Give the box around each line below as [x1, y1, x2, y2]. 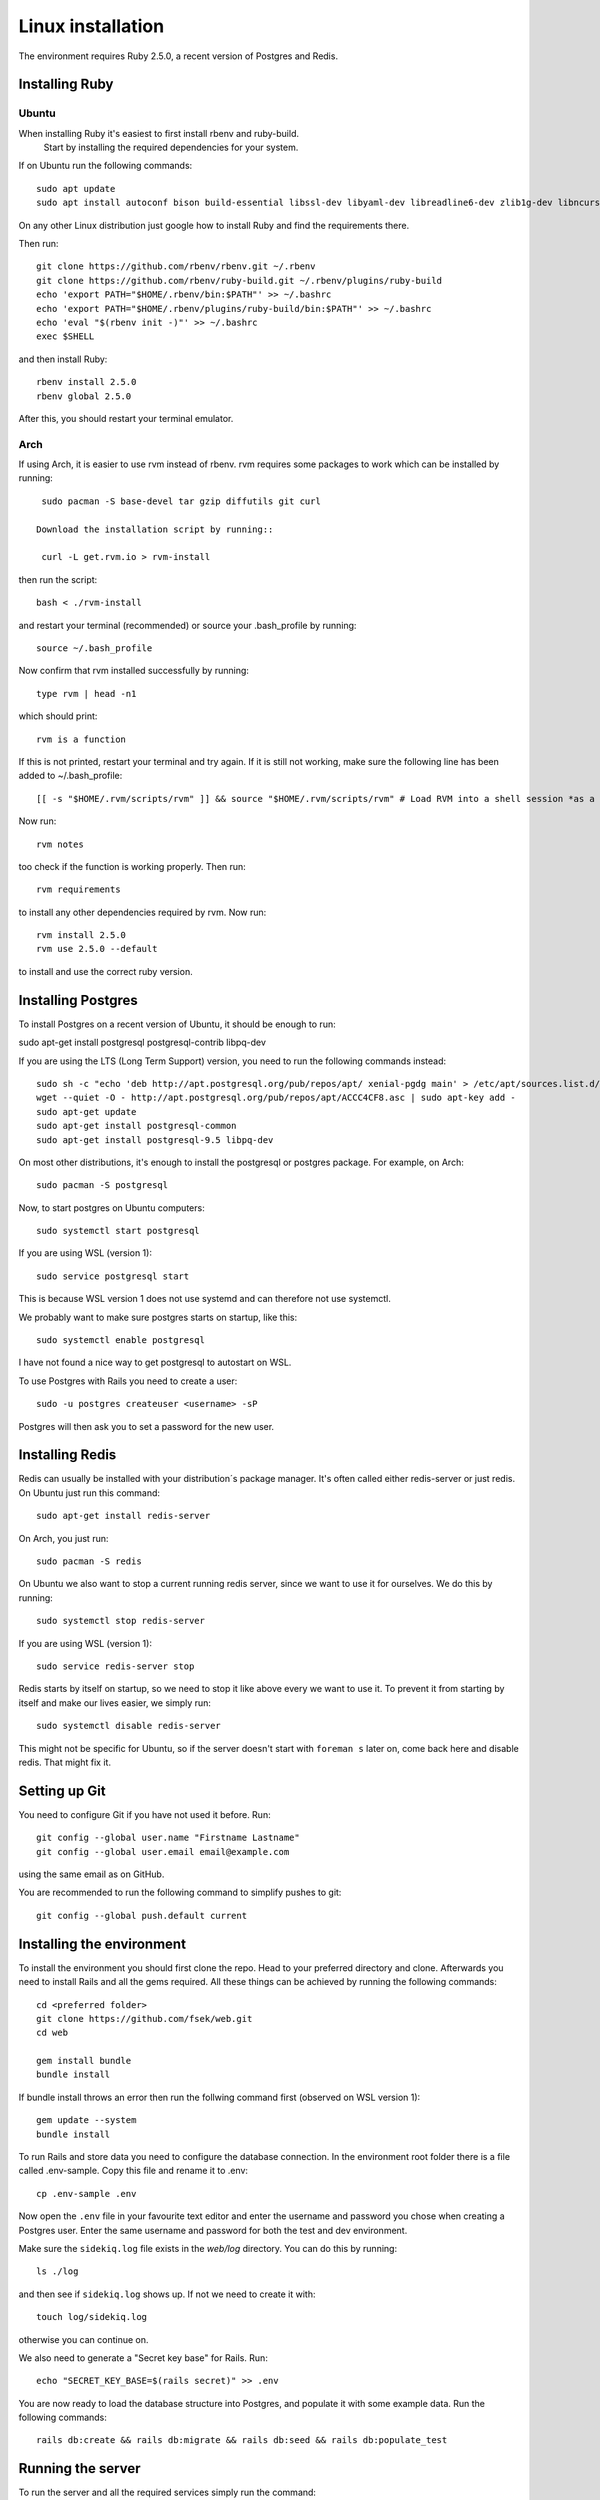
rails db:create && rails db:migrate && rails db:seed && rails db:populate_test [36, 2435, 448, 2446]
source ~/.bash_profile [36, 643, 153, 654]
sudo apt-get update [36, 1106, 137, 1117]
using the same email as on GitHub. [18, 1868, 165, 1880]
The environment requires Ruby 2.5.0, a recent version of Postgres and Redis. [18, 50, 339, 62]
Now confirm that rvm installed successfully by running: [18, 665, 250, 677]
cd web [36, 2027, 69, 2039]
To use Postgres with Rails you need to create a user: [18, 1375, 238, 1387]
